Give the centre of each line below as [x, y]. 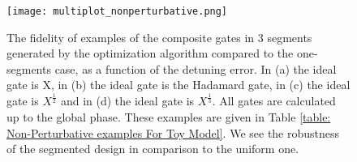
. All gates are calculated [274, 101]
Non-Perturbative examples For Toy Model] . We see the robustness [173, 132]
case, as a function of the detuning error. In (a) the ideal [196, 68]
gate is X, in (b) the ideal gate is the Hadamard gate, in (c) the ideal [178, 85]
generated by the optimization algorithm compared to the [150, 53]
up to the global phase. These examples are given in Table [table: [169, 116]
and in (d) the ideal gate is [127, 101]
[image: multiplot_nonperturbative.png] [117, 11]
